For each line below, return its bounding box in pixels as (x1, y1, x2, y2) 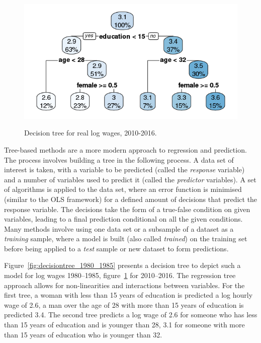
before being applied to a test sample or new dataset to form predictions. (4, 243, 229, 253)
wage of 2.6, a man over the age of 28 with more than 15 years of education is (4, 299, 244, 310)
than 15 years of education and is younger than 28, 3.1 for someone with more (4, 319, 245, 330)
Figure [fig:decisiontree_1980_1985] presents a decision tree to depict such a (4, 260, 241, 270)
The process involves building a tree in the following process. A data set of (4, 154, 234, 165)
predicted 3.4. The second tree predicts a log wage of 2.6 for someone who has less (4, 309, 257, 320)
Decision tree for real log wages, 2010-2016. (24, 127, 157, 138)
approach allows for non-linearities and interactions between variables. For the (4, 280, 245, 290)
